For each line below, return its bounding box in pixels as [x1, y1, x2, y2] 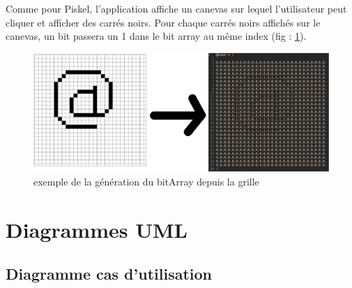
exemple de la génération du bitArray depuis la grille [33, 174, 259, 188]
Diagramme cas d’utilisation [6, 263, 212, 285]
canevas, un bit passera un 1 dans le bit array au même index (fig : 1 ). [6, 29, 307, 43]
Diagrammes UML [6, 215, 188, 243]
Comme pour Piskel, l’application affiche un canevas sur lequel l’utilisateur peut [6, 1, 347, 15]
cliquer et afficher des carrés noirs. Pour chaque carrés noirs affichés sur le [6, 15, 321, 29]
